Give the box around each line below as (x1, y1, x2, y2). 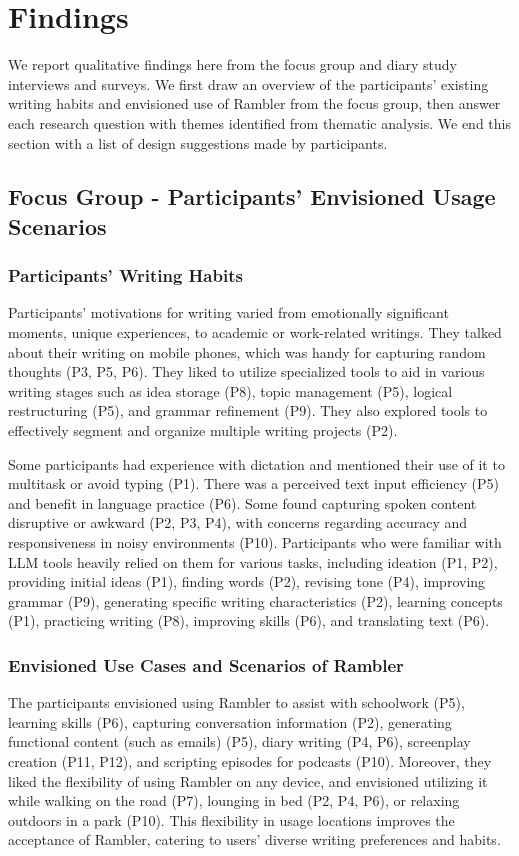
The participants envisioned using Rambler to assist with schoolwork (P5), (8, 692, 465, 713)
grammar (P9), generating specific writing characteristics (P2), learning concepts (8, 590, 503, 611)
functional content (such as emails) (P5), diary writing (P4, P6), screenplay (8, 731, 471, 752)
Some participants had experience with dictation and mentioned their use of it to (8, 453, 505, 474)
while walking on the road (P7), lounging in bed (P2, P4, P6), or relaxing (8, 790, 460, 811)
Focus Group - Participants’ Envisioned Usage (8, 181, 496, 212)
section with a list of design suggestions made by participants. (8, 132, 388, 153)
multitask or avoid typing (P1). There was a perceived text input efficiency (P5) (8, 473, 500, 494)
